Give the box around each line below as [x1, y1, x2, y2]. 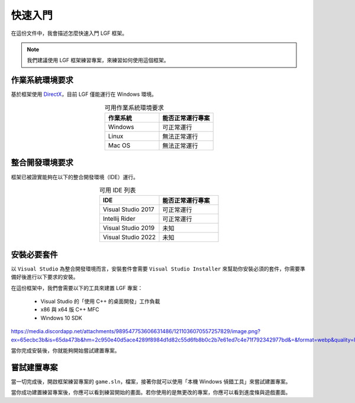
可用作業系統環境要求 [104, 104, 164, 112]
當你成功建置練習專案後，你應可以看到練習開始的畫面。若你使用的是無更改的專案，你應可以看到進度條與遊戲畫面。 [11, 389, 291, 396]
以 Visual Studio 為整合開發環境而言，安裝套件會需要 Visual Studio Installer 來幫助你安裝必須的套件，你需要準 [11, 265, 306, 272]
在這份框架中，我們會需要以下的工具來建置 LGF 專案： [11, 284, 143, 291]
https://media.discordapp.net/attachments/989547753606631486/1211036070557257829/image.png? [11, 328, 260, 335]
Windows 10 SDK [40, 314, 82, 321]
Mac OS [108, 141, 131, 149]
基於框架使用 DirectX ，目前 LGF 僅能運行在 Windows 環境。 [11, 91, 157, 98]
